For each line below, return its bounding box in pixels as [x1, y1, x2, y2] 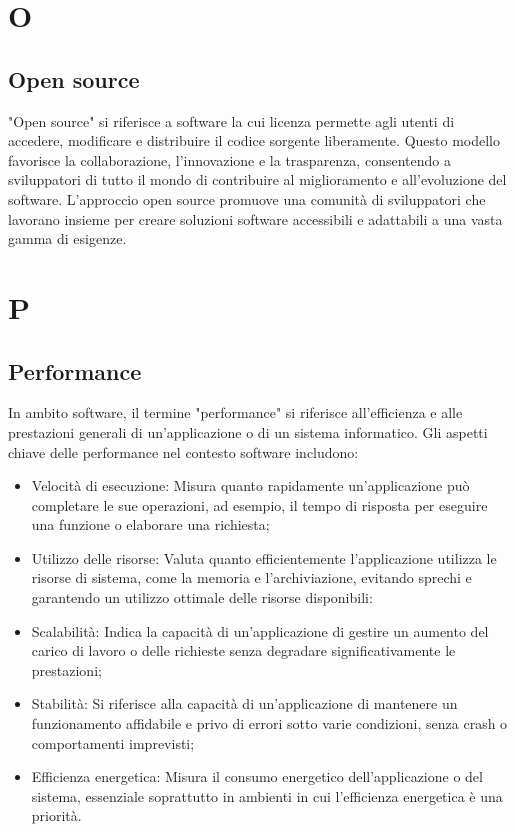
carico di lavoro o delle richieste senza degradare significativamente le [31, 640, 456, 661]
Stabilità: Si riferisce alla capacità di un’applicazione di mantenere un [31, 693, 458, 714]
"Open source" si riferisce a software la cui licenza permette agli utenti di [8, 110, 455, 131]
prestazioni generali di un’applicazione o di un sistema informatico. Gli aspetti [8, 421, 488, 442]
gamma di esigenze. [8, 228, 127, 249]
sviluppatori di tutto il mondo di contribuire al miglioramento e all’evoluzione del [8, 169, 507, 190]
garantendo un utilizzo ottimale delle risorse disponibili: [31, 587, 373, 608]
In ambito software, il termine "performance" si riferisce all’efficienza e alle [8, 402, 463, 423]
